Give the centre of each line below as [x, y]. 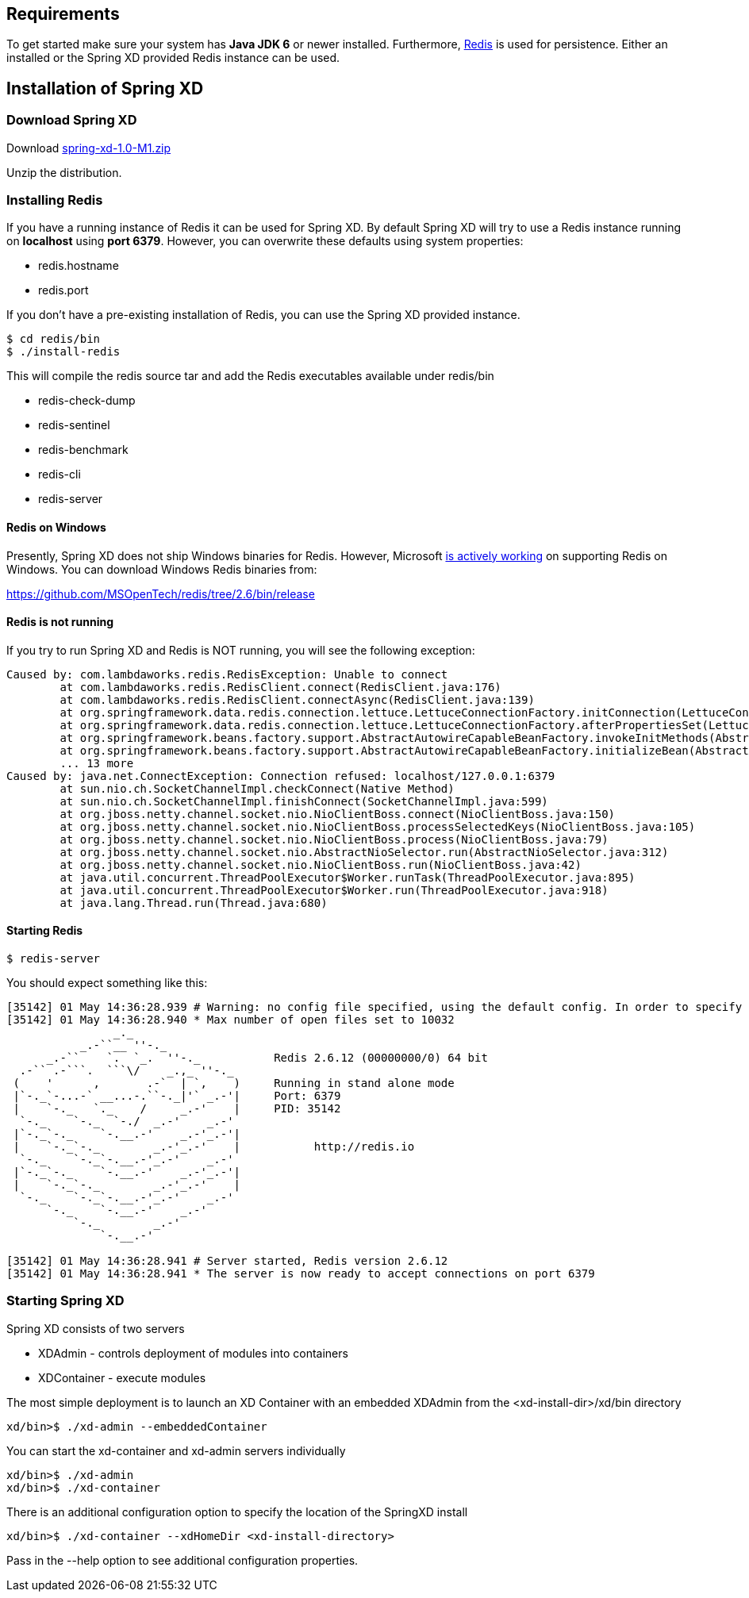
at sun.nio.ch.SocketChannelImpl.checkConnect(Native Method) [257, 788]
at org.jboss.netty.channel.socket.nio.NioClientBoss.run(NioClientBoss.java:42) [321, 864]
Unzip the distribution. [64, 172]
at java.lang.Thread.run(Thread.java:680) [194, 903]
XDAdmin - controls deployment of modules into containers [193, 1353]
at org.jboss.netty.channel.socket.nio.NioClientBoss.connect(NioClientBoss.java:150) [338, 814]
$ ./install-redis [63, 352]
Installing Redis [55, 200]
